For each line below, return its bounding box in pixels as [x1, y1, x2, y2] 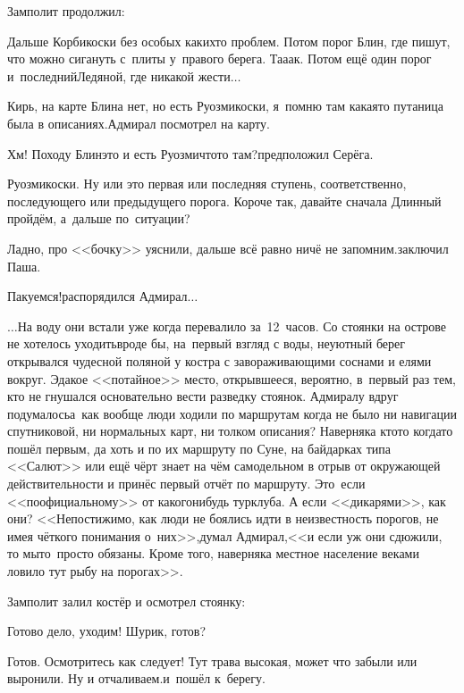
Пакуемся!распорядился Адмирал [7, 287, 188, 305]
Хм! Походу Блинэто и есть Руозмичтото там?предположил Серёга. [7, 144, 374, 163]
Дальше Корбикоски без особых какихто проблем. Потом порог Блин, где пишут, [7, 31, 451, 50]
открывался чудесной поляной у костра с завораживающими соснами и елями [7, 351, 432, 370]
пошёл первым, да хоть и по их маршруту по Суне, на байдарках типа [7, 438, 392, 457]
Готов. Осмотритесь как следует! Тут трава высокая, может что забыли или [7, 651, 418, 670]
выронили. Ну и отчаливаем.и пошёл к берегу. [7, 669, 266, 688]
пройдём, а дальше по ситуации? [7, 209, 190, 228]
